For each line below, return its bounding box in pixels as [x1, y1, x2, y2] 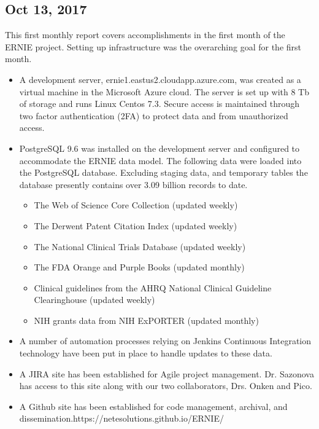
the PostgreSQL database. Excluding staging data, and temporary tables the [19, 166, 308, 179]
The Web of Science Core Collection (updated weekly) [34, 199, 238, 211]
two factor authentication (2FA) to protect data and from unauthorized [19, 109, 288, 122]
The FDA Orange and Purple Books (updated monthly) [34, 261, 245, 274]
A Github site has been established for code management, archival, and [19, 399, 288, 412]
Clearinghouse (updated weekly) [34, 293, 155, 306]
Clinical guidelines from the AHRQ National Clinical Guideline [34, 281, 272, 294]
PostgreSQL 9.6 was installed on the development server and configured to [19, 141, 300, 154]
